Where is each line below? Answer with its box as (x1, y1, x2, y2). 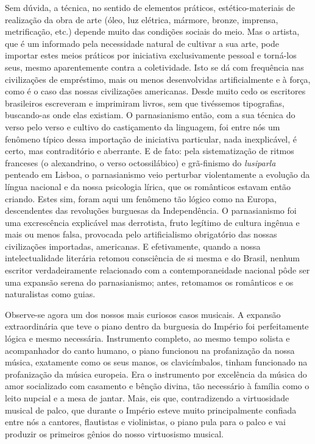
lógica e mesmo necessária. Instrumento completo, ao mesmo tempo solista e (5, 332, 290, 345)
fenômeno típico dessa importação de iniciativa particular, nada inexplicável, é (5, 132, 297, 145)
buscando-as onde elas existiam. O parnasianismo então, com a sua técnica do (5, 108, 296, 121)
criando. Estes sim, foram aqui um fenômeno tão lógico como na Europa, (5, 192, 277, 205)
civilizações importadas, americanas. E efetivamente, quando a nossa (5, 239, 261, 252)
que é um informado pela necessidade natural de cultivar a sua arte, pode (5, 37, 279, 49)
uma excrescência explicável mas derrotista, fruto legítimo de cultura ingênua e (5, 216, 300, 228)
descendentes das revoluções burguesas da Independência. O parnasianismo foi (5, 204, 297, 217)
